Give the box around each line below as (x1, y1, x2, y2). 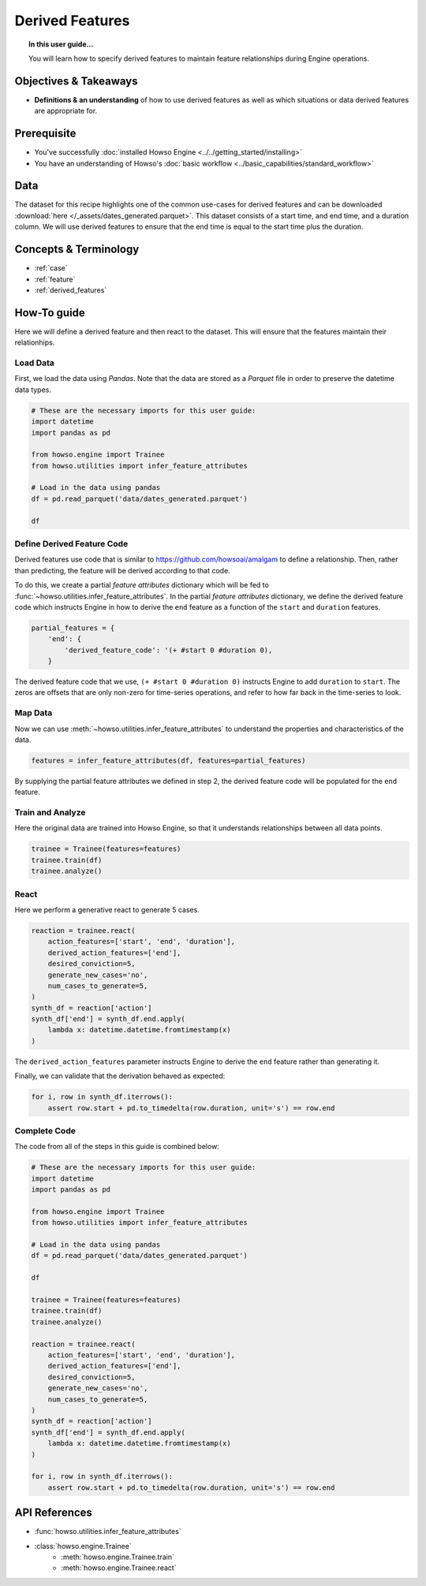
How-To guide (14, 306, 86, 319)
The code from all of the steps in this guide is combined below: (14, 1142, 220, 1151)
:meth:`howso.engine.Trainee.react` (61, 1563, 177, 1573)
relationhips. (14, 338, 55, 347)
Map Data (14, 707, 53, 718)
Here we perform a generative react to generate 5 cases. (14, 905, 200, 914)
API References (14, 1506, 92, 1520)
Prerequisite (14, 127, 77, 140)
